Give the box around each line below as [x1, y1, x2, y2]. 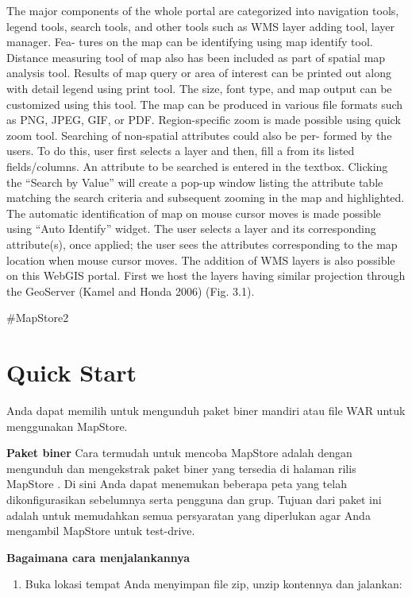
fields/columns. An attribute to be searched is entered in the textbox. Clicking [6, 157, 388, 174]
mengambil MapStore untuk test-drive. [6, 522, 195, 539]
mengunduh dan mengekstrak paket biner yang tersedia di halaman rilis [6, 459, 356, 476]
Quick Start [6, 356, 137, 389]
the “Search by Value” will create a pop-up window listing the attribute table [6, 173, 383, 190]
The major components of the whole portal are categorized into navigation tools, [6, 2, 399, 18]
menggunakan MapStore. [6, 417, 128, 434]
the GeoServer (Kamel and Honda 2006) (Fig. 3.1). [6, 282, 255, 299]
